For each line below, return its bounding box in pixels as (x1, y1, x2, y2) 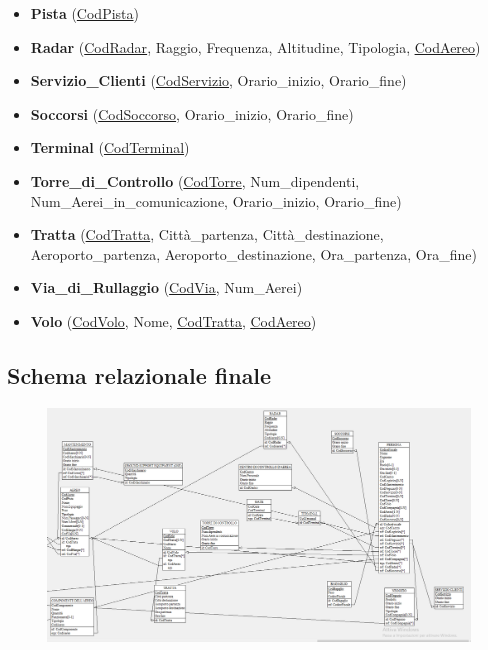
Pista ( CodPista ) (30, 3, 139, 23)
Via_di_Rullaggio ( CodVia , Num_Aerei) (30, 277, 303, 298)
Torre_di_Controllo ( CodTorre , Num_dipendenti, (30, 170, 360, 191)
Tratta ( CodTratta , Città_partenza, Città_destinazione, (30, 224, 384, 245)
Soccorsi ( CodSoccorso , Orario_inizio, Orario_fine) (30, 103, 354, 124)
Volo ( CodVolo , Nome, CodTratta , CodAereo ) (30, 310, 317, 331)
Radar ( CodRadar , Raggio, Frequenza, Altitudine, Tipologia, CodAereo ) (30, 36, 481, 57)
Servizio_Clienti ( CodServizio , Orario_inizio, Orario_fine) (30, 70, 407, 91)
